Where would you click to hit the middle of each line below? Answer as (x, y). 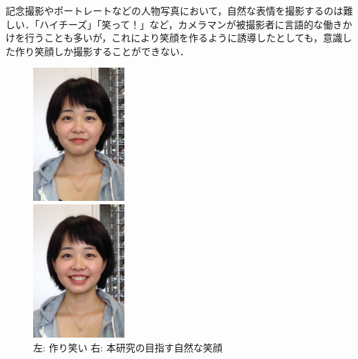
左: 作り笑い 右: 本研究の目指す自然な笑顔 (128, 347)
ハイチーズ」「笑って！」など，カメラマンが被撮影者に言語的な (181, 24)
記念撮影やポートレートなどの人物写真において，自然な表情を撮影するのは (175, 10)
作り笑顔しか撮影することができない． (102, 51)
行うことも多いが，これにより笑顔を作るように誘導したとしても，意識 (183, 38)
